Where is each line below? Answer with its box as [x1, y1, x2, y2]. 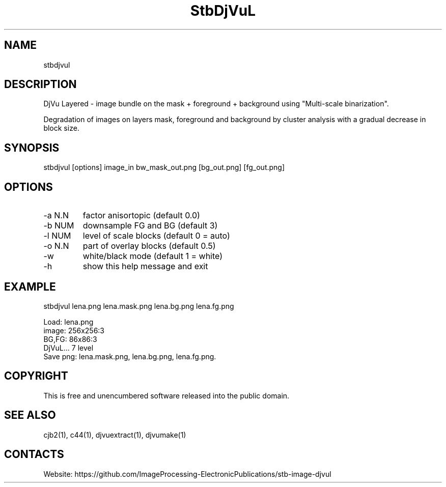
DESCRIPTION [4, 78, 77, 91]
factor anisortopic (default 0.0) [82, 210, 200, 221]
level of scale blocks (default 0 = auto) [82, 231, 230, 241]
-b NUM [43, 220, 74, 231]
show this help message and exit [82, 261, 208, 272]
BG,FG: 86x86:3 [43, 334, 97, 343]
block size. [43, 124, 79, 133]
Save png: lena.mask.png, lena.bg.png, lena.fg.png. [43, 352, 216, 361]
